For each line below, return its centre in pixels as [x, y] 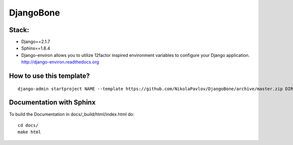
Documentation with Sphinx [52, 102]
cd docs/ [28, 125]
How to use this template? [50, 76]
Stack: [19, 30]
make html [29, 132]
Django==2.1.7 [36, 42]
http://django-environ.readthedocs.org [60, 62]
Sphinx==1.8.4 [36, 48]
